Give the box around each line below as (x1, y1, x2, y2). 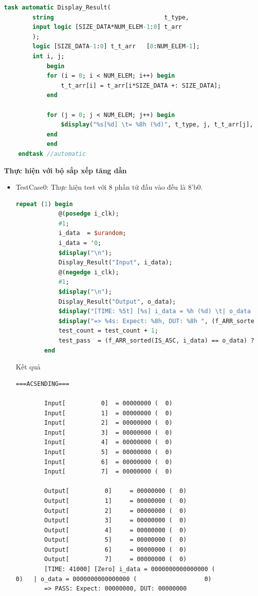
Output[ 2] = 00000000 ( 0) (44, 507, 187, 514)
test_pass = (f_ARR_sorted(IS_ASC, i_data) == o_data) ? (58, 337, 255, 344)
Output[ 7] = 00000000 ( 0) (44, 556, 187, 563)
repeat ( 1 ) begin (15, 200, 73, 208)
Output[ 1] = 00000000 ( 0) (44, 497, 187, 504)
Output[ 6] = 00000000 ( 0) (44, 546, 187, 553)
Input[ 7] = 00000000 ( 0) (44, 468, 172, 476)
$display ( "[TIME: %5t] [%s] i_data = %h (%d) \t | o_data (58, 308, 251, 315)
